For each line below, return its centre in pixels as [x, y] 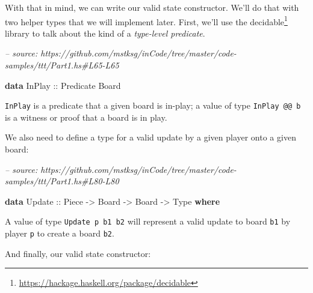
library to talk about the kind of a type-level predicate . [105, 33]
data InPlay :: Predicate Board [63, 85]
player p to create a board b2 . [60, 233]
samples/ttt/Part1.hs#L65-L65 [62, 65]
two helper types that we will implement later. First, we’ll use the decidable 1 [146, 20]
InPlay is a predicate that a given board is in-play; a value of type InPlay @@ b [153, 105]
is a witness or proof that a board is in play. [86, 117]
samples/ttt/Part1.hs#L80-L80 [62, 181]
